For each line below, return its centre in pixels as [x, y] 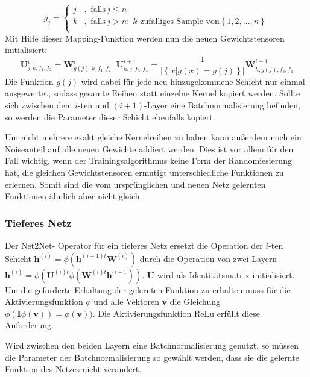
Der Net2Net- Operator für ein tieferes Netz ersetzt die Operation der [134, 245]
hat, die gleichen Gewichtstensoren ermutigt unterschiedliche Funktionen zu [144, 172]
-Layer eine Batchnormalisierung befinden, [222, 105]
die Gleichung [195, 301]
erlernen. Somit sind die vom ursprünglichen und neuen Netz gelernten [135, 184]
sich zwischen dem [39, 105]
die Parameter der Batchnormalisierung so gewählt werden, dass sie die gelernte [152, 357]
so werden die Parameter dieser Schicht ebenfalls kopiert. [110, 117]
